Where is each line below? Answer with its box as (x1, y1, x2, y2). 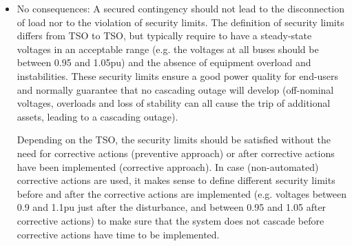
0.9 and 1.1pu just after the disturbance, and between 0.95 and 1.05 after (17, 200, 327, 214)
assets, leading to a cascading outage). (17, 109, 178, 123)
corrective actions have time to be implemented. (17, 227, 220, 241)
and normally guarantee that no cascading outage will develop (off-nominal (17, 82, 334, 96)
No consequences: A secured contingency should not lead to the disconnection (17, 1, 345, 15)
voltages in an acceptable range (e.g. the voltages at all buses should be (17, 41, 319, 56)
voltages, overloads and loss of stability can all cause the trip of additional (17, 96, 331, 110)
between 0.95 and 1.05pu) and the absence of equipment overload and (17, 55, 311, 70)
